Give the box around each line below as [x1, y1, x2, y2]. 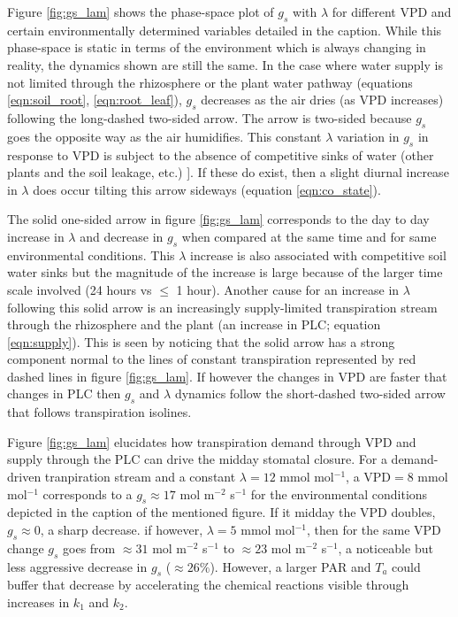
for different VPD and [332, 3, 452, 20]
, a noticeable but [338, 538, 433, 557]
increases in [7, 593, 70, 612]
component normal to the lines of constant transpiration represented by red [7, 350, 416, 368]
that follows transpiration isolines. [7, 403, 192, 421]
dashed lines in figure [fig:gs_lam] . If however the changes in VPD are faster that [7, 366, 447, 385]
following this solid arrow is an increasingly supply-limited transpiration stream [7, 297, 438, 316]
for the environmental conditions [250, 484, 428, 503]
